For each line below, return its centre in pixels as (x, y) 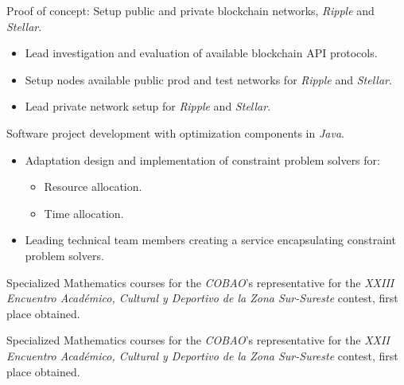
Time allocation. (84, 213)
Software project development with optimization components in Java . (175, 132)
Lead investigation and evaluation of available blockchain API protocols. (201, 53)
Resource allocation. (93, 187)
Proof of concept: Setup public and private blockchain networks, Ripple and (190, 10)
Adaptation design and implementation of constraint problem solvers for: (202, 159)
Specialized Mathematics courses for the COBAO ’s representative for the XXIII (200, 282)
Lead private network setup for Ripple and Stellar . (148, 106)
